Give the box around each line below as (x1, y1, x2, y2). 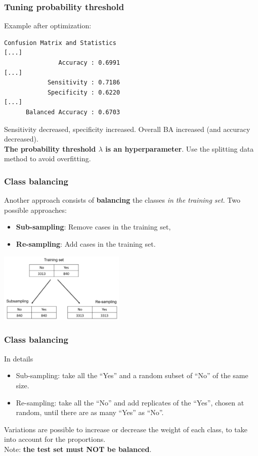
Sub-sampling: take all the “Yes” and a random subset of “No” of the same (16, 370, 248, 381)
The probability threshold (4, 143, 96, 154)
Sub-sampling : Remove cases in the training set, (16, 221, 171, 232)
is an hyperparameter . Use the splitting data (105, 143, 254, 154)
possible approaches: (4, 204, 67, 215)
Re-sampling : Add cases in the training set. (16, 238, 156, 249)
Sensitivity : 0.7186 (47, 79, 120, 86)
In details (4, 353, 33, 363)
